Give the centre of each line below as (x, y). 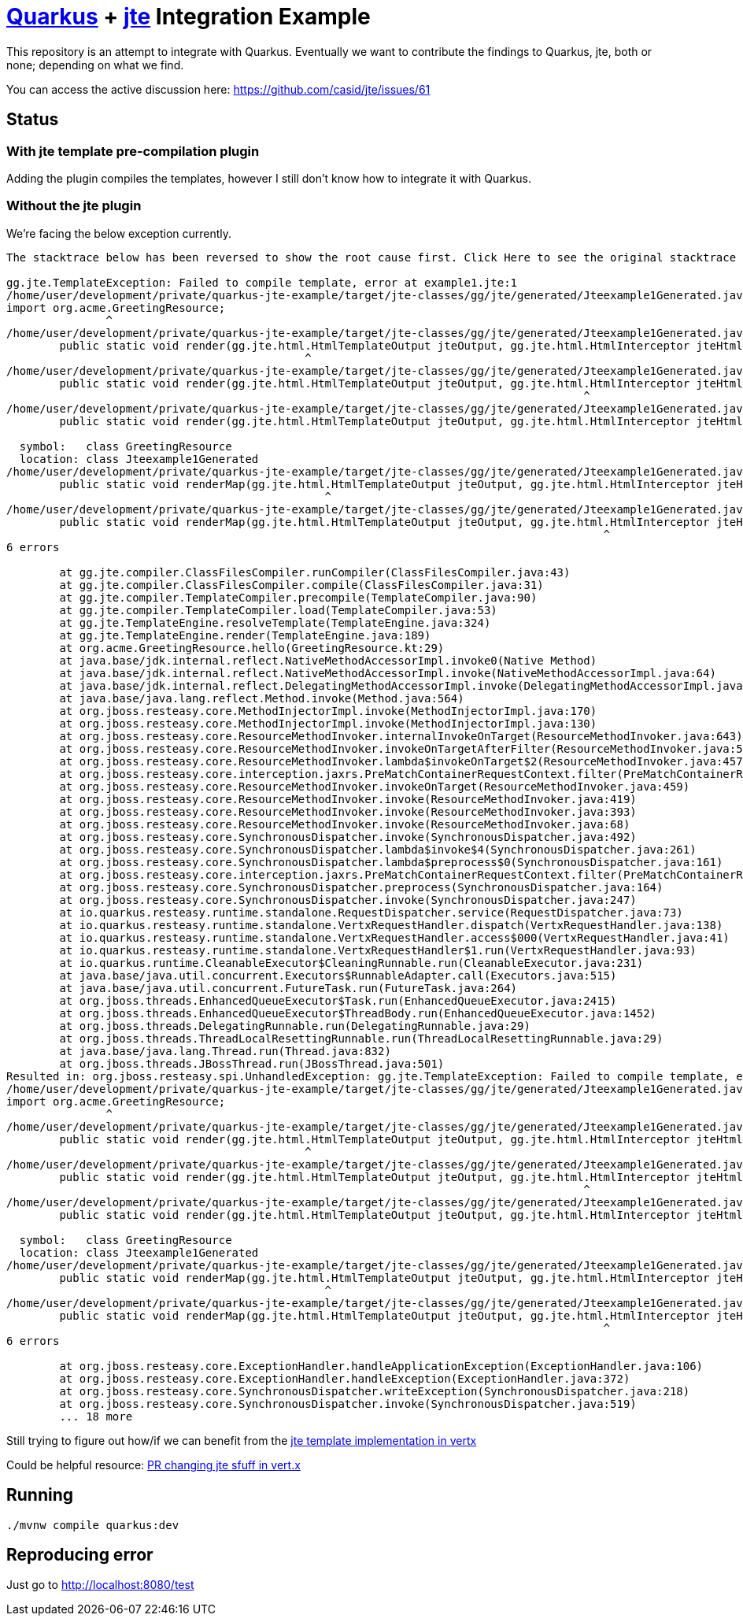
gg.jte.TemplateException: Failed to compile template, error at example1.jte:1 (262, 282)
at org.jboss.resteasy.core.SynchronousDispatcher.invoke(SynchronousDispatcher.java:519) (348, 1404)
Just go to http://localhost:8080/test (100, 1585)
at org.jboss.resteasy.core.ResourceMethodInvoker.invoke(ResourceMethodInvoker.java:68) (345, 824)
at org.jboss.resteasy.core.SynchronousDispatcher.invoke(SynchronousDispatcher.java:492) (348, 837)
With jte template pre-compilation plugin (133, 151)
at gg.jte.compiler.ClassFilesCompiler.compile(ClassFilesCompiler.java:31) (301, 585)
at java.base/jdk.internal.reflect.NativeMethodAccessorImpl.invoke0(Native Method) (328, 660)
